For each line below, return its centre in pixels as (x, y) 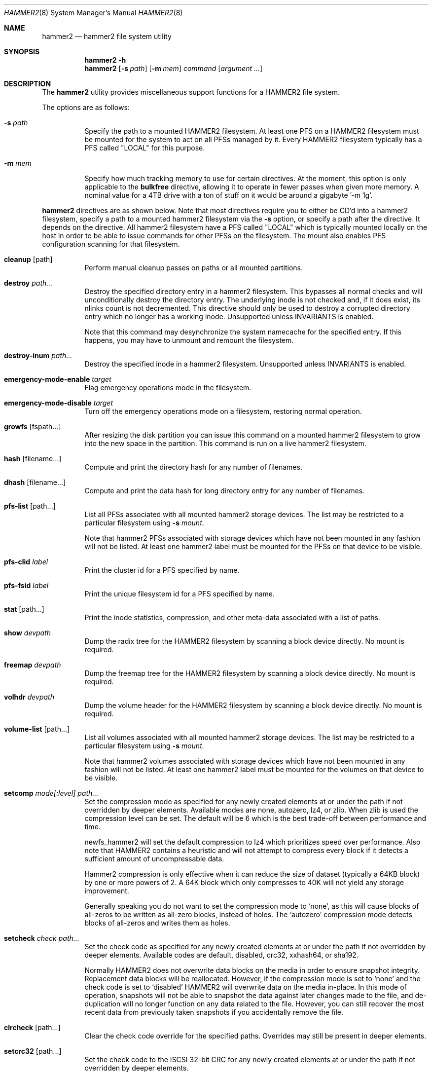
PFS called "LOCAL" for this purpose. (145, 148)
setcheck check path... (42, 938)
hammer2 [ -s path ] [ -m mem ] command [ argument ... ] (174, 68)
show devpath (28, 633)
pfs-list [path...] (30, 506)
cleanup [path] (28, 259)
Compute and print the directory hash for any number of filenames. (193, 467)
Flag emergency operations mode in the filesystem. (168, 388)
